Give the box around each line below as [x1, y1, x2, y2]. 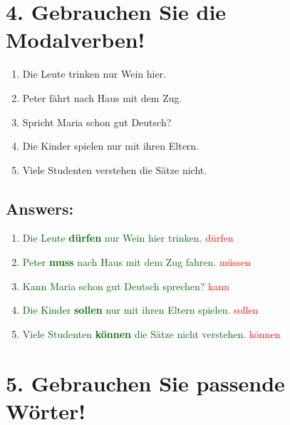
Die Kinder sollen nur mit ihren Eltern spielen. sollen [22, 302, 259, 317]
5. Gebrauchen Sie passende [6, 368, 285, 397]
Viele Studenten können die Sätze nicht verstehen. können [22, 326, 281, 341]
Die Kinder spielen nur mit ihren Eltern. [22, 138, 200, 153]
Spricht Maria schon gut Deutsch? [22, 114, 172, 129]
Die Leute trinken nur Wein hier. [22, 66, 166, 81]
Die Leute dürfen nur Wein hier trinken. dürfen [22, 230, 234, 245]
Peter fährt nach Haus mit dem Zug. [22, 90, 182, 105]
